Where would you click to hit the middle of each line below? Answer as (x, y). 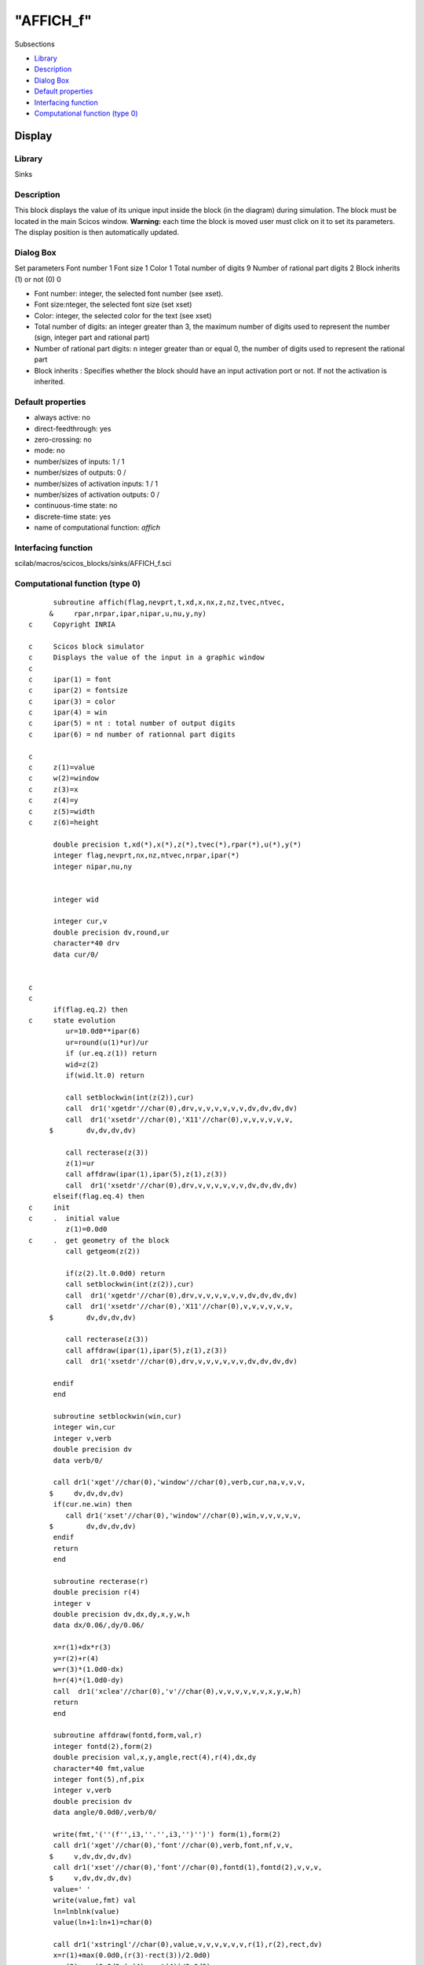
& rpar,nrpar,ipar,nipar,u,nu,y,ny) (128, 613)
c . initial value (74, 1219)
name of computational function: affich (97, 527)
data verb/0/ (78, 1460)
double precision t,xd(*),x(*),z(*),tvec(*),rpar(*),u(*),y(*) (177, 844)
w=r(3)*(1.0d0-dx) (88, 1669)
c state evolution (72, 1021)
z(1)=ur (80, 1164)
